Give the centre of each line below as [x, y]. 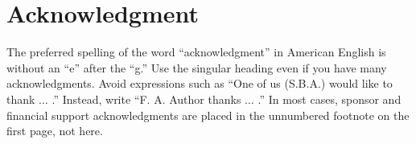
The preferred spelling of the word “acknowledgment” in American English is [196, 52]
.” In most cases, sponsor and [330, 99]
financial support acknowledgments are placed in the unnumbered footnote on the [208, 115]
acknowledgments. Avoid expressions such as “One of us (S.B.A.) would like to [200, 83]
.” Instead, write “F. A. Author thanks [146, 99]
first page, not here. [55, 131]
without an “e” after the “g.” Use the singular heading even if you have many [197, 67]
